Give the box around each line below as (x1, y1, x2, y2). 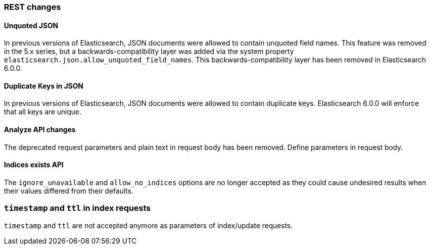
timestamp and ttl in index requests (4, 203, 151, 213)
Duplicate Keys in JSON (4, 81, 84, 90)
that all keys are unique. (4, 107, 82, 116)
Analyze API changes (4, 125, 76, 134)
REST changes (4, 2, 61, 12)
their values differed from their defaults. (4, 186, 134, 195)
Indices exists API (4, 160, 64, 169)
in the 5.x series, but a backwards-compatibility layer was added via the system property (4, 47, 294, 56)
